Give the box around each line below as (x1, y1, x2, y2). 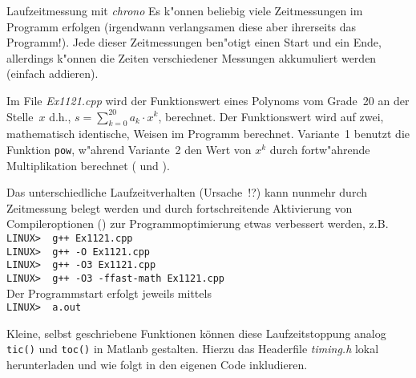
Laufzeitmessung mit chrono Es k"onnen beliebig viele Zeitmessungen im (6, 2, 363, 18)
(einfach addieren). (6, 65, 99, 82)
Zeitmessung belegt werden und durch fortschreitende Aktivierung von (6, 199, 353, 216)
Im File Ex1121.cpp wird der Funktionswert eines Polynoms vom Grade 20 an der (6, 91, 410, 108)
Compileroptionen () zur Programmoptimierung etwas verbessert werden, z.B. (6, 215, 389, 232)
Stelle (6, 108, 34, 124)
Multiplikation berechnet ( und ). (6, 156, 170, 173)
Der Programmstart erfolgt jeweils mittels (6, 284, 212, 301)
